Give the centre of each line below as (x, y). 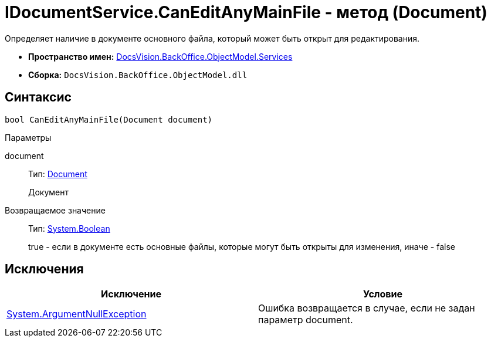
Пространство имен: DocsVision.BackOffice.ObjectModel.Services (160, 56)
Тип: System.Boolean (69, 228)
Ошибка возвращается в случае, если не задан (367, 308)
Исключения (44, 269)
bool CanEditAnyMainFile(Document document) (109, 119)
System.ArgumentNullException (77, 314)
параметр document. (306, 320)
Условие (383, 294)
